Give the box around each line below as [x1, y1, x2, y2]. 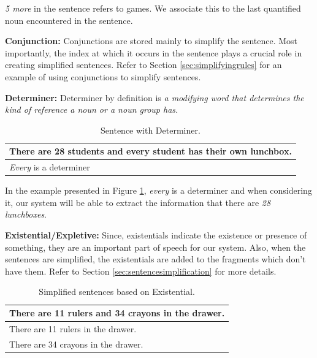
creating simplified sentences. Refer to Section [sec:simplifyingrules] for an [5, 58, 282, 71]
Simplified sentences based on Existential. [39, 285, 195, 298]
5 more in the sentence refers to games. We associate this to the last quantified [5, 2, 301, 14]
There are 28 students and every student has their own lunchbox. [9, 145, 292, 158]
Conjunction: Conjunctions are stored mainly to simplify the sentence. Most [5, 34, 298, 47]
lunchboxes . [5, 208, 47, 221]
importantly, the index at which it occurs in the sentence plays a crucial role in [5, 46, 302, 59]
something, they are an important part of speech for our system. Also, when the [5, 240, 306, 253]
